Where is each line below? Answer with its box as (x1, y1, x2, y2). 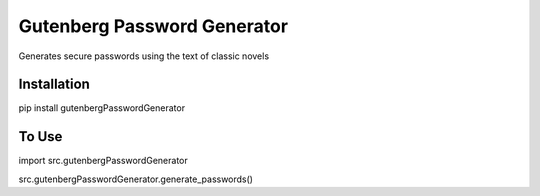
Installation (18, 76, 90, 93)
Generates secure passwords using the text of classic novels (18, 50, 270, 62)
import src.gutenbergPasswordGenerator (18, 155, 189, 167)
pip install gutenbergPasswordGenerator (18, 102, 185, 114)
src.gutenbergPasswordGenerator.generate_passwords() (18, 173, 254, 185)
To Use (18, 128, 63, 145)
